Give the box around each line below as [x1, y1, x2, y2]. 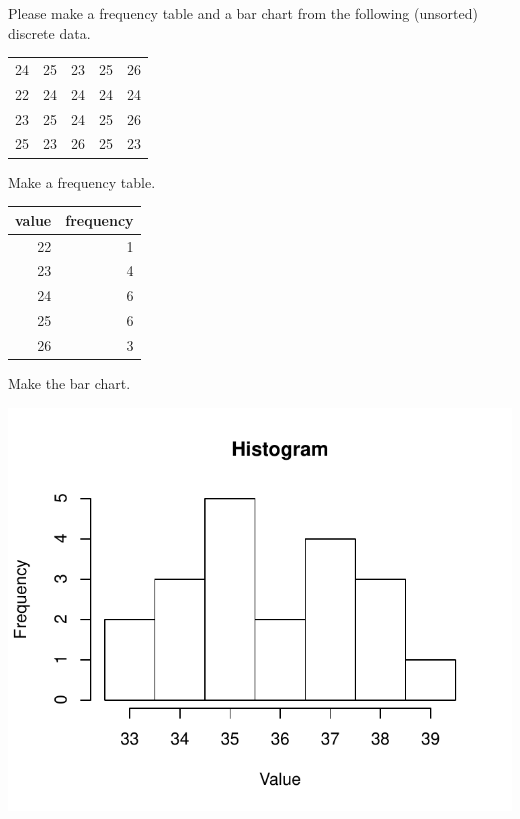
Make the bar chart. [8, 372, 131, 393]
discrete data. [8, 22, 91, 43]
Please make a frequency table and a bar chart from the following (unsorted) [8, 3, 478, 23]
